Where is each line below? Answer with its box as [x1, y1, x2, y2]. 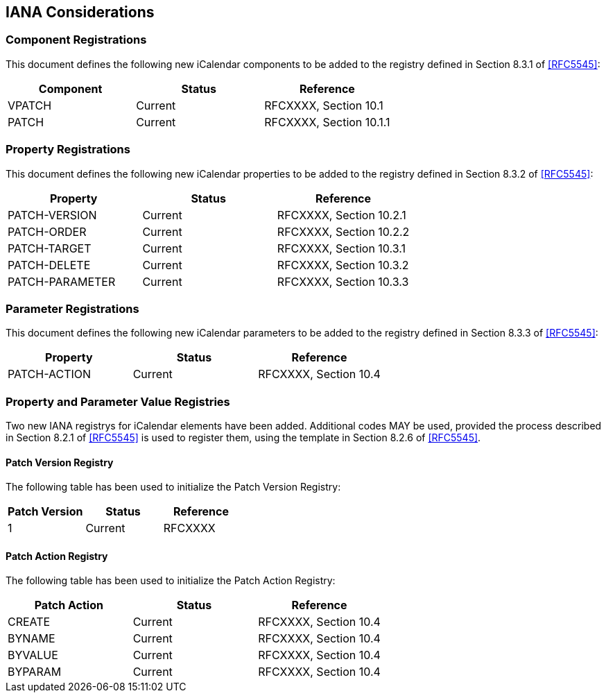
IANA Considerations [6, 3, 155, 21]
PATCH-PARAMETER [8, 274, 116, 289]
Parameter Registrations [6, 301, 139, 316]
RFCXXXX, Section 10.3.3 [277, 274, 409, 289]
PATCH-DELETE [8, 257, 91, 272]
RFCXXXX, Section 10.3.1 [277, 241, 406, 255]
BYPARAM [8, 665, 62, 679]
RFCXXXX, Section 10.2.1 [277, 207, 406, 222]
